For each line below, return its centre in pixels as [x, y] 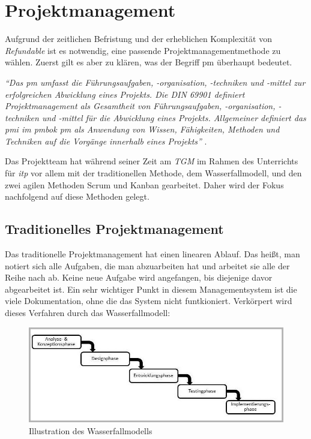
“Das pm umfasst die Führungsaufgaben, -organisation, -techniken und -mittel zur [155, 82]
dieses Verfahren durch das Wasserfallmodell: [88, 313]
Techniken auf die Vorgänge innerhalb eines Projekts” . [106, 141]
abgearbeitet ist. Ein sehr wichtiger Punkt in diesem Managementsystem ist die [151, 289]
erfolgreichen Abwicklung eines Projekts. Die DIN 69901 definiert [125, 94]
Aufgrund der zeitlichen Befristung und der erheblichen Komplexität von [139, 39]
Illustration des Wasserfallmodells [91, 431]
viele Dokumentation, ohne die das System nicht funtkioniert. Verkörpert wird [149, 301]
